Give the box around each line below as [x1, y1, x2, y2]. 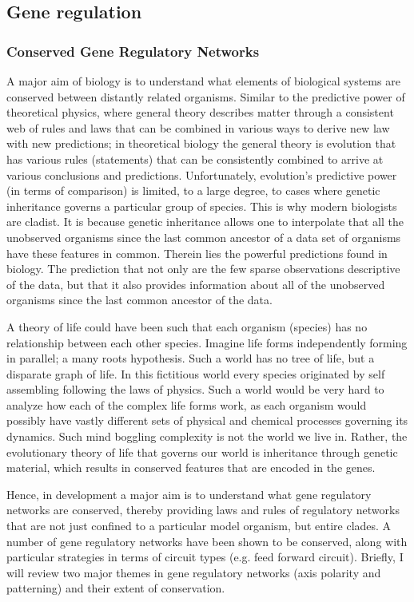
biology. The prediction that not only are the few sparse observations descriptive [6, 260, 400, 277]
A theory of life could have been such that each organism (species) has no [6, 318, 368, 335]
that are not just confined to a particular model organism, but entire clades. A [6, 517, 392, 534]
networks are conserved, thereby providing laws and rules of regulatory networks [6, 501, 400, 518]
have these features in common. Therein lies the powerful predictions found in [6, 244, 388, 261]
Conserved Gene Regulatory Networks [6, 41, 260, 61]
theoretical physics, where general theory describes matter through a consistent [6, 104, 394, 121]
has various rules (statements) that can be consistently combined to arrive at [6, 150, 384, 167]
